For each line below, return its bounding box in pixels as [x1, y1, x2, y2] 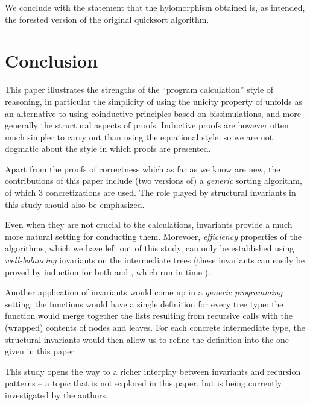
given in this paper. [5, 345, 77, 357]
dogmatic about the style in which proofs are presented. [5, 142, 211, 155]
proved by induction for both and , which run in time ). [5, 265, 210, 278]
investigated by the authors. [5, 388, 108, 401]
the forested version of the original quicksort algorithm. [5, 13, 209, 25]
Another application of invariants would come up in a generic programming [5, 286, 283, 298]
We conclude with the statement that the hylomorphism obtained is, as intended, [5, 1, 305, 13]
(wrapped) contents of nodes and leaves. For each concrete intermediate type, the [5, 321, 305, 333]
